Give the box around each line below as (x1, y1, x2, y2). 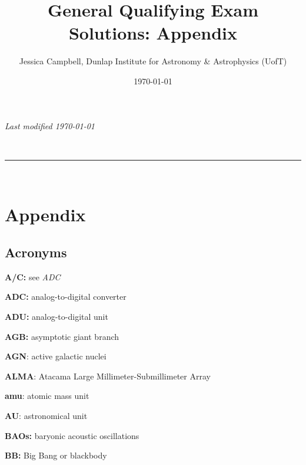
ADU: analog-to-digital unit (5, 310, 108, 323)
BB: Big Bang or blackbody (5, 449, 107, 461)
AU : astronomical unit (5, 410, 88, 422)
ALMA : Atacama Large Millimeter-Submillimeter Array (5, 369, 211, 382)
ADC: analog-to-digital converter (5, 290, 127, 303)
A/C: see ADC (5, 270, 61, 283)
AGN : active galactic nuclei (5, 350, 107, 362)
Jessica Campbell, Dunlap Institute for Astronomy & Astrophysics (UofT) (19, 55, 287, 67)
